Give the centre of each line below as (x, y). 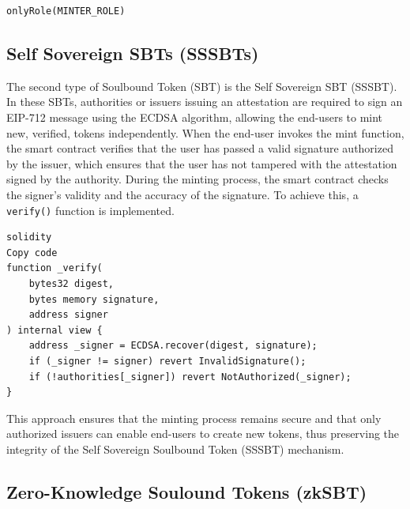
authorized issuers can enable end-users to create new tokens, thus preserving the (203, 434)
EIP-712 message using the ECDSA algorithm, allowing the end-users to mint (195, 117)
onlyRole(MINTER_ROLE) (66, 11)
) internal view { (55, 330)
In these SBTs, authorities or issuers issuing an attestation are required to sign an (205, 102)
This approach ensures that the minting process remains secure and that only (194, 418)
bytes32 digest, (71, 283)
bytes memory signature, (94, 299)
